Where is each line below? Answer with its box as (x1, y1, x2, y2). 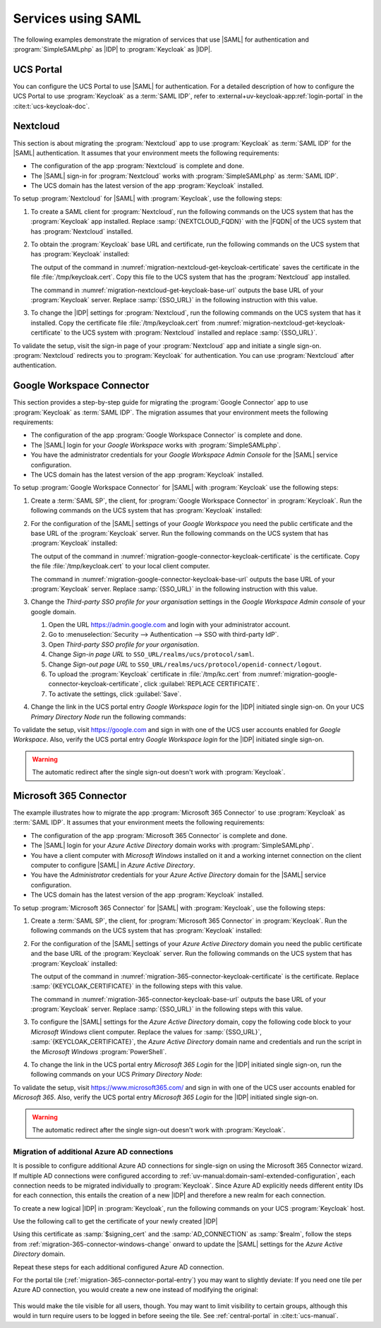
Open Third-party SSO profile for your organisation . (48, 640, 200, 649)
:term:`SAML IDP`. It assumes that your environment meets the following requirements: (13, 818, 265, 827)
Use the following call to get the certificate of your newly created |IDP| (13, 1217, 218, 1226)
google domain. (30, 607, 77, 616)
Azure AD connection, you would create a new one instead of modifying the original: (13, 1286, 259, 1294)
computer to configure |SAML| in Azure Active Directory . (30, 861, 195, 869)
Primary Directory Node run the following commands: (30, 712, 186, 721)
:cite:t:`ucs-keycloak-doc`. (13, 102, 90, 110)
